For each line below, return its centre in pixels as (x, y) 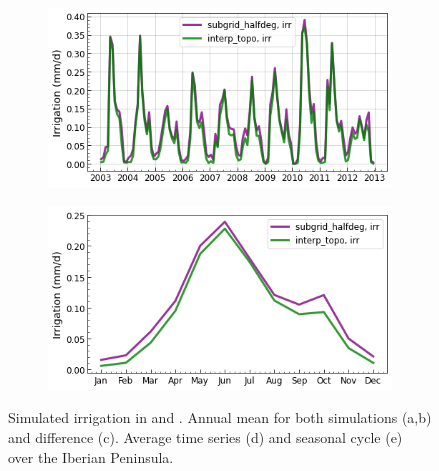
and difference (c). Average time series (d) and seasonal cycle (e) (205, 437)
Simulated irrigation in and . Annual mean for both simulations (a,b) (220, 417)
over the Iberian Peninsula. (91, 456)
